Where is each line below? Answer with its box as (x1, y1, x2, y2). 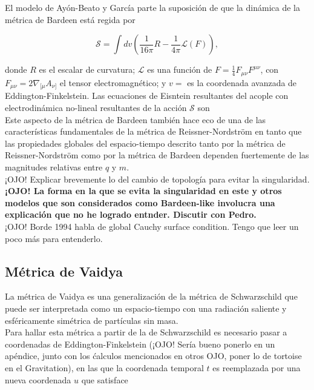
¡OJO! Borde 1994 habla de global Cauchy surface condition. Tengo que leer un (5, 220, 299, 232)
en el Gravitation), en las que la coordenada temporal (5, 361, 204, 374)
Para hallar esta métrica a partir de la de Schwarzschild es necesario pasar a (5, 326, 287, 338)
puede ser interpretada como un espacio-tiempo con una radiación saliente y (5, 301, 287, 314)
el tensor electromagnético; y (59, 76, 166, 89)
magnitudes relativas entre (5, 161, 103, 173)
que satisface (81, 373, 128, 386)
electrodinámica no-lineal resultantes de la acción (5, 101, 187, 114)
